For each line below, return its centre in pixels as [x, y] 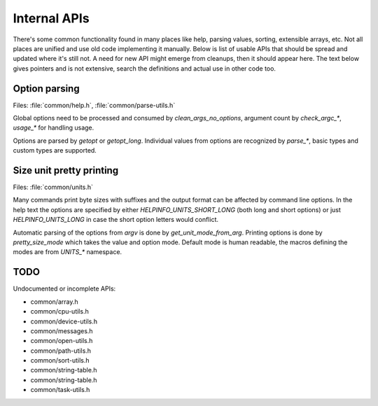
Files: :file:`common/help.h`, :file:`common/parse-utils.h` [94, 105]
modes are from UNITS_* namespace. [68, 252]
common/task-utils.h [60, 390]
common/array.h [54, 302]
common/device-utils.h [64, 321]
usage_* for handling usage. [54, 128]
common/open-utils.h [62, 341]
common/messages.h [62, 331]
